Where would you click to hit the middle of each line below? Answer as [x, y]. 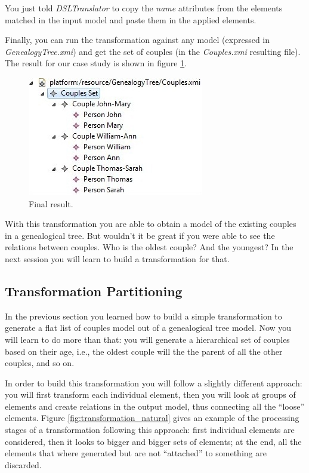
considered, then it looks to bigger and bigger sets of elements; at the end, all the [153, 441]
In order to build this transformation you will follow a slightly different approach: [154, 383]
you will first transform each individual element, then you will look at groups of [150, 394]
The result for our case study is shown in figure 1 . [96, 63]
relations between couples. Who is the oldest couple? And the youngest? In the [149, 247]
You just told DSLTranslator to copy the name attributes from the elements [144, 8]
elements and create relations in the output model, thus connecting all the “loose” [155, 406]
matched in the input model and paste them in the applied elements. [131, 19]
